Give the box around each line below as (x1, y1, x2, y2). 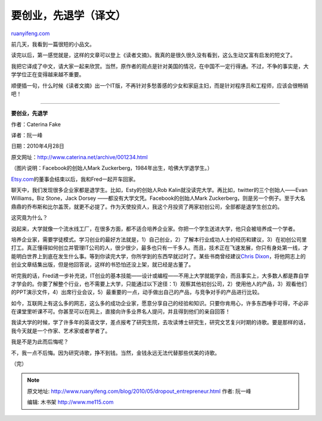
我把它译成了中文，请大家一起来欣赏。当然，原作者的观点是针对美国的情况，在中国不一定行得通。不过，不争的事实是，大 (11, 63, 309, 70)
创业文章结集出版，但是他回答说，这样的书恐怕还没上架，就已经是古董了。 (11, 261, 194, 268)
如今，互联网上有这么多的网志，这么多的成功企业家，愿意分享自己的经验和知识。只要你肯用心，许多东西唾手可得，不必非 (11, 299, 309, 307)
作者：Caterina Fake (11, 120, 61, 128)
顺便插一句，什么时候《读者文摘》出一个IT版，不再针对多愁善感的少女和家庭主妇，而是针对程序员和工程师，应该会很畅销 (11, 82, 308, 89)
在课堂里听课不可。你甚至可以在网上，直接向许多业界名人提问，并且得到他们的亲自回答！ (11, 308, 231, 315)
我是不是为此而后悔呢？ (11, 338, 69, 345)
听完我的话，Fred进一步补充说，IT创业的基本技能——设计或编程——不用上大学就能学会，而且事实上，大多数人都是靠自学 (11, 272, 309, 279)
